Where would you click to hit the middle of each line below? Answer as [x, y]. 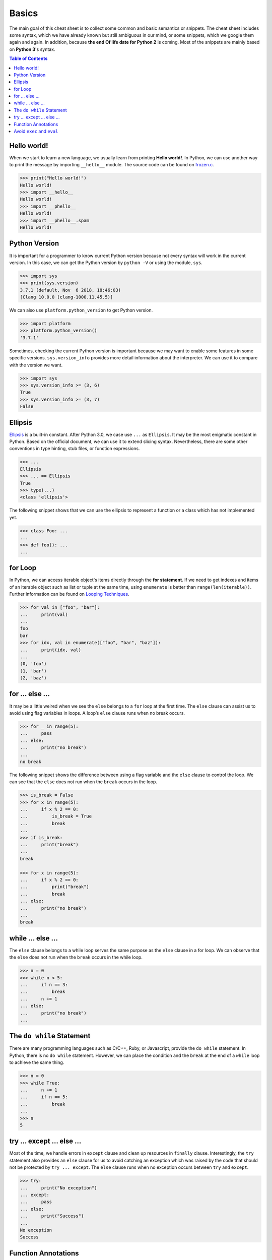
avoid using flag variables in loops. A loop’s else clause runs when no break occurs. [97, 713]
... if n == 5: [44, 1097]
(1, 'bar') [33, 671]
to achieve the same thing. [37, 1062]
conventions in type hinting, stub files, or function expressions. [75, 449]
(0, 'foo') [33, 664]
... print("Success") [52, 1216]
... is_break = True [56, 816]
